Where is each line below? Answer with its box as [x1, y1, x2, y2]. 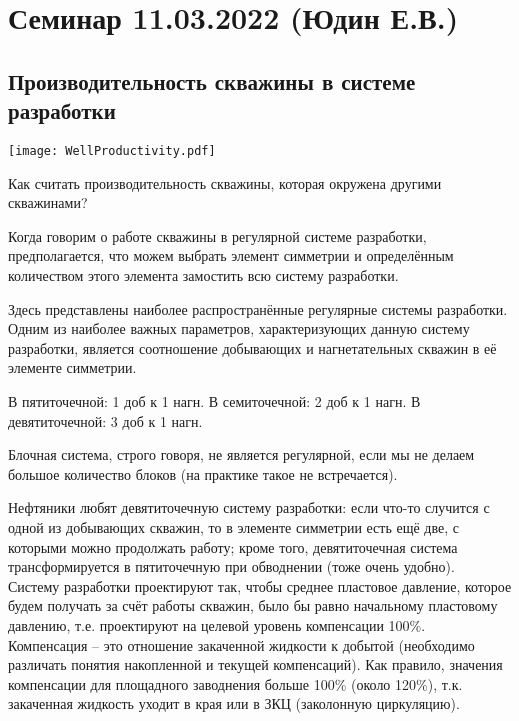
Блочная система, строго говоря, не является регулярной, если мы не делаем [8, 444, 475, 465]
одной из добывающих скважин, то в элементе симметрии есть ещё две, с [8, 516, 460, 537]
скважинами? [8, 192, 88, 213]
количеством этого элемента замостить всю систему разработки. [8, 265, 399, 285]
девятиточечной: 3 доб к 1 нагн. [8, 410, 203, 431]
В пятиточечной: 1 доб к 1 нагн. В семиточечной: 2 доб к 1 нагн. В [8, 390, 421, 411]
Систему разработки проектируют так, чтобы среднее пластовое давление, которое [8, 575, 512, 596]
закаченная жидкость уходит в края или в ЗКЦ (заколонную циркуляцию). [8, 693, 460, 714]
